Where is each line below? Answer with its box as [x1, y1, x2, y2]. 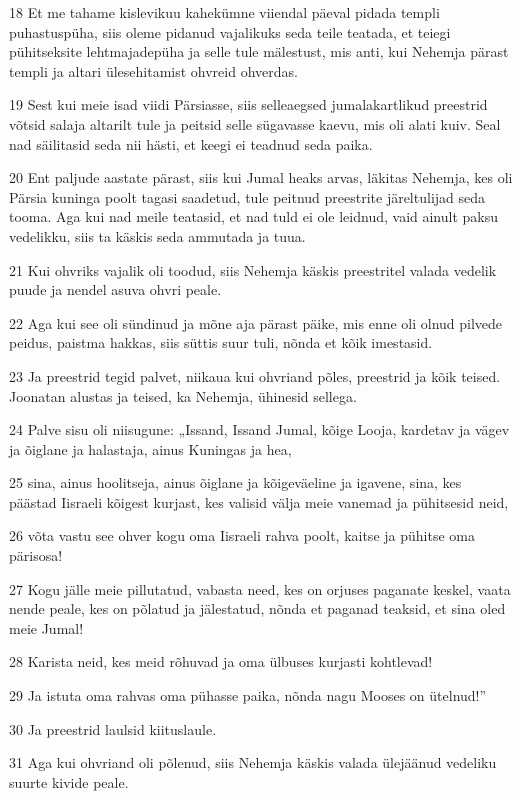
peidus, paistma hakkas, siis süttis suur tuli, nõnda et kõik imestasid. [9, 332, 433, 353]
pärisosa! [9, 545, 63, 566]
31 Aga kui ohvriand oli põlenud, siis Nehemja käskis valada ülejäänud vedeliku [9, 752, 497, 773]
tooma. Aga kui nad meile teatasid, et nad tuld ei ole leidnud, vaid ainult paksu [9, 206, 499, 227]
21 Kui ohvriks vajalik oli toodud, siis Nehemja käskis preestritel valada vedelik [9, 259, 497, 280]
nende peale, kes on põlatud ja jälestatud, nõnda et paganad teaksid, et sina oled [9, 598, 506, 619]
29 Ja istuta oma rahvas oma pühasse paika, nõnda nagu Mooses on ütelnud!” [9, 685, 487, 706]
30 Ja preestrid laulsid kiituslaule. [9, 718, 217, 739]
